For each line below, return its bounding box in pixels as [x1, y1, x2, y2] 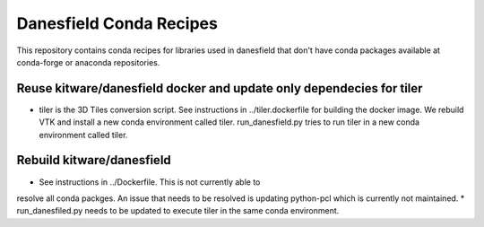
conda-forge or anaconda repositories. [16, 57, 160, 67]
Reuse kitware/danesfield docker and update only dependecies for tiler [16, 81, 423, 96]
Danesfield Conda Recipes [16, 13, 219, 33]
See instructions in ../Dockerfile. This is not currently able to [39, 176, 261, 188]
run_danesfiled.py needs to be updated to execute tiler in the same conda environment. [16, 205, 340, 216]
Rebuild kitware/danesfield [16, 153, 172, 168]
